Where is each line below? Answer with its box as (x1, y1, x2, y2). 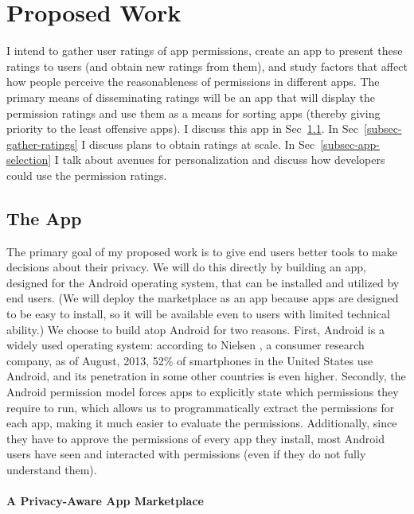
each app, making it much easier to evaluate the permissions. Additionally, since (6, 415, 397, 431)
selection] (6, 151, 52, 168)
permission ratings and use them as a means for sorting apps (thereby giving (6, 104, 381, 121)
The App (6, 205, 82, 230)
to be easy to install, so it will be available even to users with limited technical (6, 306, 390, 322)
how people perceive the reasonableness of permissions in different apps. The (6, 73, 380, 90)
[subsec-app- (320, 135, 381, 152)
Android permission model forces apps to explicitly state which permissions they (6, 384, 399, 400)
